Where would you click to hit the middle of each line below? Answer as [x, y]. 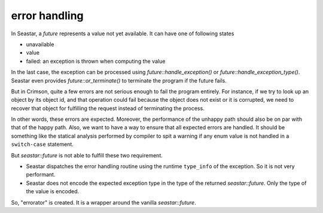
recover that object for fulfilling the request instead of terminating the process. [108, 108]
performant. [41, 175]
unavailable [40, 44]
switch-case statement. [42, 144]
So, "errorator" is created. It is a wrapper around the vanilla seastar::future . [104, 202]
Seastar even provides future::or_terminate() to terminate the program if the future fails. [119, 80]
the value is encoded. [53, 191]
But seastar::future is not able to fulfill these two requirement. [87, 155]
